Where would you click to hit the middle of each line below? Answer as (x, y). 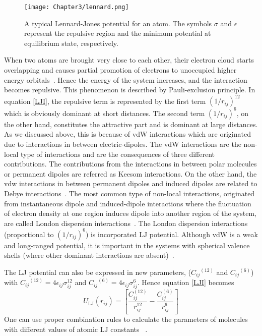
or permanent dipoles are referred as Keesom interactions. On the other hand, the (130, 173)
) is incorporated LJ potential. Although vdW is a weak (172, 234)
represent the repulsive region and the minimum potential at (118, 33)
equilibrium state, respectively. (71, 43)
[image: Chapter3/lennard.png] (77, 7)
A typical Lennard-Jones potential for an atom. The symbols (118, 23)
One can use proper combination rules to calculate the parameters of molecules (126, 319)
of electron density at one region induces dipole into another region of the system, (130, 213)
